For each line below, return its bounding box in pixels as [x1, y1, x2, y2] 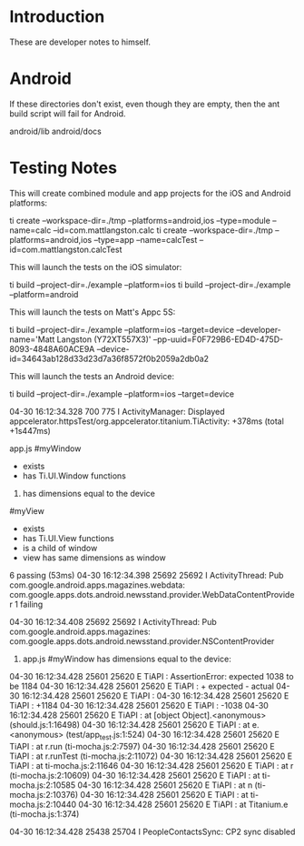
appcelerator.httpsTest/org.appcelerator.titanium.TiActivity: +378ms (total [9, 416, 284, 427]
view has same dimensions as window [22, 552, 166, 563]
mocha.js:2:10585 [9, 780, 76, 791]
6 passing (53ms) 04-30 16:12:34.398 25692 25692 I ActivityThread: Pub [9, 569, 284, 580]
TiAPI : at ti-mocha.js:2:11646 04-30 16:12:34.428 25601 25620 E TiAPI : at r [9, 760, 294, 770]
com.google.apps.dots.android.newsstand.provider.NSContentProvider [9, 635, 275, 647]
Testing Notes [9, 157, 118, 178]
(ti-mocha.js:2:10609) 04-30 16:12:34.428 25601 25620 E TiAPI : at [9, 770, 260, 781]
